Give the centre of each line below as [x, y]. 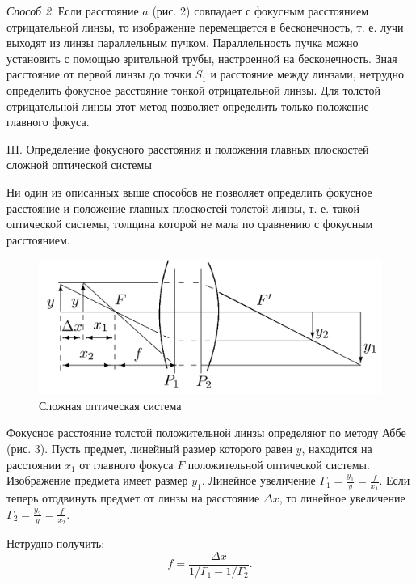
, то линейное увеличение [342, 498]
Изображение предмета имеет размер [97, 480]
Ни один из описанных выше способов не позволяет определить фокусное [189, 191]
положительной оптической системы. [279, 464]
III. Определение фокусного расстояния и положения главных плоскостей [188, 148]
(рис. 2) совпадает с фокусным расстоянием [261, 11]
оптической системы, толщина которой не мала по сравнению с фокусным [190, 224]
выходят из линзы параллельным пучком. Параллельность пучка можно [183, 42]
